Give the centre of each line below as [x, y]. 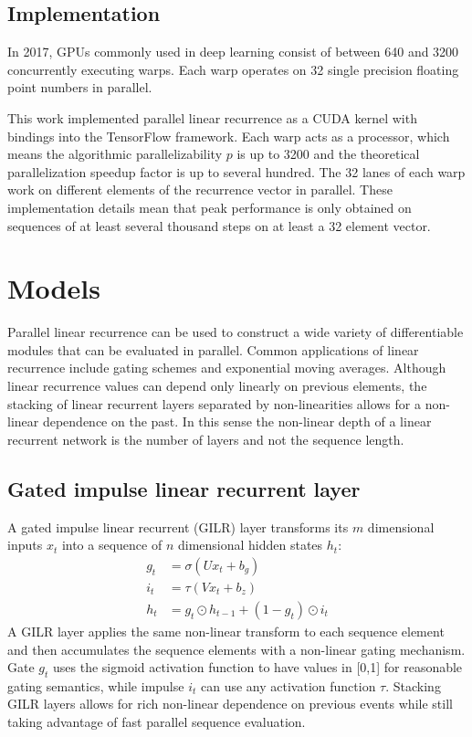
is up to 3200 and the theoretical [328, 154]
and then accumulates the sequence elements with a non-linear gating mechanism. [236, 649]
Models [54, 288]
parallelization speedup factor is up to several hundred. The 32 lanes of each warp [236, 171]
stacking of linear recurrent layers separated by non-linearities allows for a [214, 403]
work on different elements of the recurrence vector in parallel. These [200, 190]
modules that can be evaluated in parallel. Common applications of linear [213, 349]
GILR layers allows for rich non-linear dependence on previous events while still [230, 704]
